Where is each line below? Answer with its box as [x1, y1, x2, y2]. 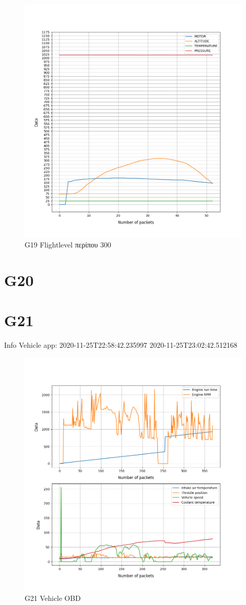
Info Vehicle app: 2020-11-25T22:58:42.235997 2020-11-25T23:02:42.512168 [4, 340, 237, 350]
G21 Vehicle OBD [25, 593, 81, 603]
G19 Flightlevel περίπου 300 [25, 239, 111, 250]
